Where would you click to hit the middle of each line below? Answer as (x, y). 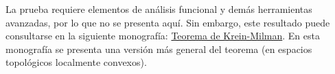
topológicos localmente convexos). (76, 62)
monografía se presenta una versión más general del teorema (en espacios (159, 49)
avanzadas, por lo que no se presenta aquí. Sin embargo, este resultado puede (168, 22)
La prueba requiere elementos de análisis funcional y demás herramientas (159, 9)
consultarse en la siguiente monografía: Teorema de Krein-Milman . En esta (163, 36)
